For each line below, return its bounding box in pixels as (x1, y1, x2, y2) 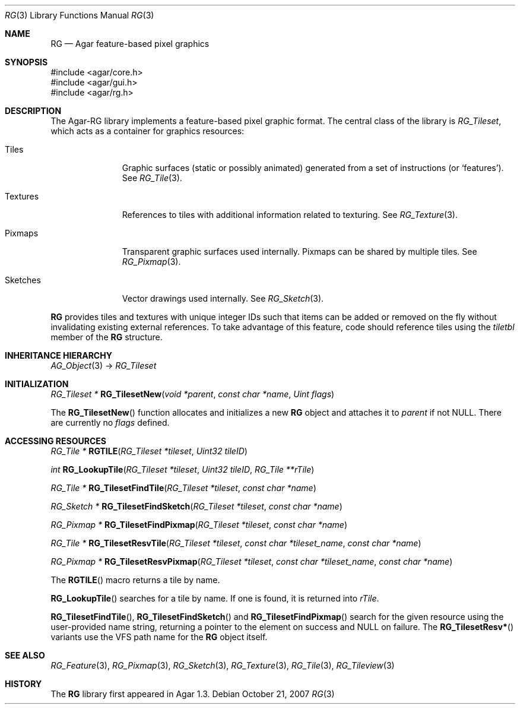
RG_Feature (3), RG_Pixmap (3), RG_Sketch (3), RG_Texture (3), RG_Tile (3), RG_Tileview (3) (50, 660, 395, 670)
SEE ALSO (5, 650, 45, 660)
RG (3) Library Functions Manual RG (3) (5, 10, 154, 20)
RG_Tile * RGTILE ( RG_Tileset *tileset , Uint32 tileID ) (50, 446, 248, 456)
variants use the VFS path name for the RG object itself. (50, 632, 268, 642)
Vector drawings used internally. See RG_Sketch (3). (122, 293, 324, 303)
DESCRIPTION (5, 106, 62, 116)
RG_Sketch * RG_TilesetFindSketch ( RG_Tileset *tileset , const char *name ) (50, 501, 343, 511)
